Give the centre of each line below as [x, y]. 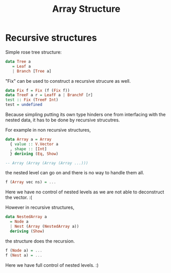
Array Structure [86, 9]
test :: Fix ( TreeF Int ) [32, 100]
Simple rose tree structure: [34, 52]
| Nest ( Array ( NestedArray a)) [45, 227]
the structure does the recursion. [40, 241]
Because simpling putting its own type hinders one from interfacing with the [85, 115]
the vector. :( [19, 197]
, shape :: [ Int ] [28, 149]
